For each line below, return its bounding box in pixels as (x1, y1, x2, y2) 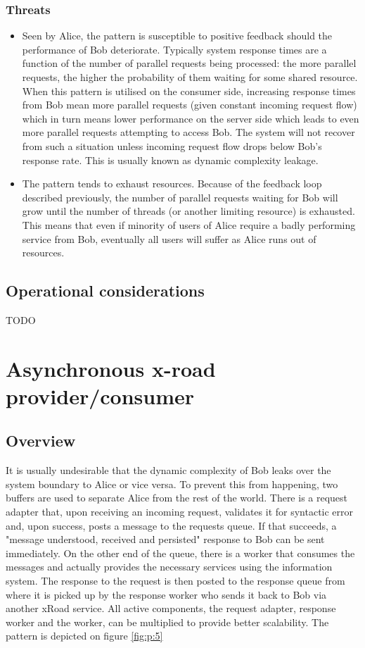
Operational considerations (6, 280, 205, 301)
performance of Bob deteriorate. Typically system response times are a (22, 42, 327, 56)
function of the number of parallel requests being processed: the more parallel (22, 56, 357, 70)
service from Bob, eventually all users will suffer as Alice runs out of (22, 231, 316, 246)
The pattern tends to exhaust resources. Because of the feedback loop (22, 176, 322, 191)
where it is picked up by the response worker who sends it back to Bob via (6, 587, 327, 602)
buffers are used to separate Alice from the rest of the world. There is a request (6, 490, 348, 505)
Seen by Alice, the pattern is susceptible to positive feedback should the (22, 28, 333, 43)
